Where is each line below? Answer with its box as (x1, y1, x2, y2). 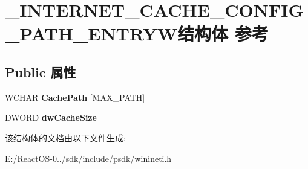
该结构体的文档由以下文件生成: (5, 131, 126, 144)
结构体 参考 (177, 21, 269, 46)
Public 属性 (5, 62, 76, 81)
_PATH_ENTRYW (5, 21, 178, 46)
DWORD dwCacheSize (5, 111, 97, 124)
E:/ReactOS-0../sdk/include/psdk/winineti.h (5, 151, 172, 164)
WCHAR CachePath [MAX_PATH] (5, 91, 145, 103)
